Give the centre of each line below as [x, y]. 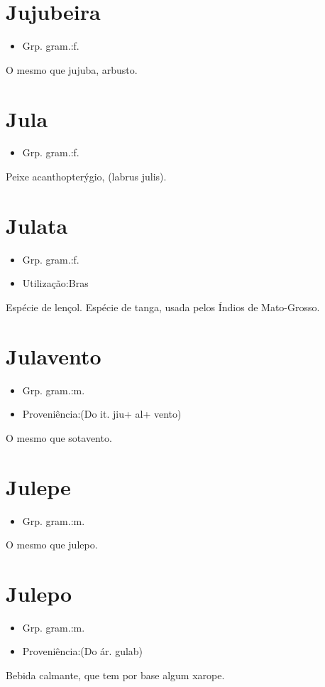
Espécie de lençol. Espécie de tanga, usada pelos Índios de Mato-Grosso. [163, 307]
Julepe [38, 486]
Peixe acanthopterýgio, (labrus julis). [86, 177]
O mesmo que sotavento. [59, 437]
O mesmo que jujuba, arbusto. [72, 69]
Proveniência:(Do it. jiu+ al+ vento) [102, 414]
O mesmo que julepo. [52, 545]
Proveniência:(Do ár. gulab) [83, 651]
